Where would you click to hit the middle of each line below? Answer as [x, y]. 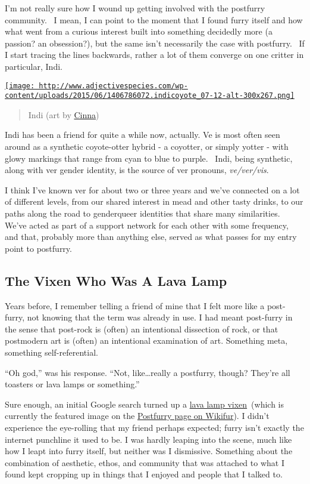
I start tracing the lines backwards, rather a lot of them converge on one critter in [154, 55]
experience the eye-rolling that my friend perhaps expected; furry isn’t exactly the [154, 427]
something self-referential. [51, 352]
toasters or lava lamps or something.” [72, 384]
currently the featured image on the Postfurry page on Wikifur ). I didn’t [137, 416]
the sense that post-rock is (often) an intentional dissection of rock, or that [142, 329]
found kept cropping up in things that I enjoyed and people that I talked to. [144, 474]
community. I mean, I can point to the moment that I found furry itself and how [154, 19]
